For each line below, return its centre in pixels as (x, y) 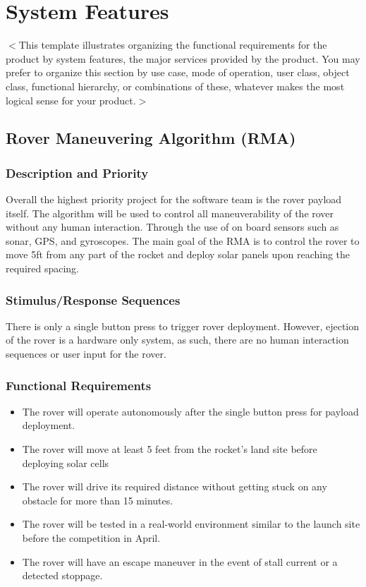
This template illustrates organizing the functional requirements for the (173, 45)
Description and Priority (77, 173)
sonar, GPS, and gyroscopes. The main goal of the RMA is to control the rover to (183, 240)
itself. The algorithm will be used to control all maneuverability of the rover (170, 213)
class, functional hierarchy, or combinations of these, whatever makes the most (175, 86)
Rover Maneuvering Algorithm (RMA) (151, 138)
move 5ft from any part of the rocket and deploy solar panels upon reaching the (178, 254)
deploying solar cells (66, 462)
